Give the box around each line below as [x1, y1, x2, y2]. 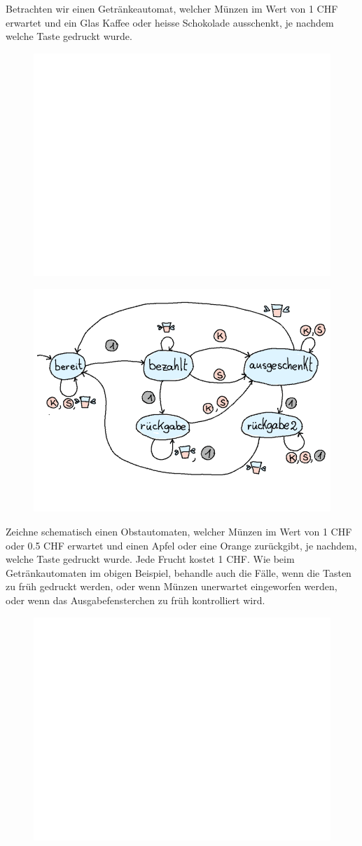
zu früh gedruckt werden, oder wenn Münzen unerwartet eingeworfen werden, [6, 579, 337, 594]
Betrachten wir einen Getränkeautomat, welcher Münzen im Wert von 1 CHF [6, 1, 338, 15]
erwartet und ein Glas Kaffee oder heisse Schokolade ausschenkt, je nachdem [6, 15, 334, 29]
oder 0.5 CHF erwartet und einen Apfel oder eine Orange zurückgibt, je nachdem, [6, 538, 357, 552]
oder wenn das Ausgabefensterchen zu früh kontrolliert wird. [6, 592, 265, 607]
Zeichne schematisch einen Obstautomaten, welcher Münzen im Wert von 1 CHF [6, 524, 352, 538]
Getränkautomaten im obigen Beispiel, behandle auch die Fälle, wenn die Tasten [6, 565, 351, 580]
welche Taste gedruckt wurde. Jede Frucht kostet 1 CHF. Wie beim [6, 552, 295, 566]
